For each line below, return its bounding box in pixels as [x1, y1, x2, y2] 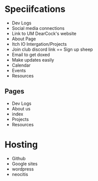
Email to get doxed [11, 51, 50, 58]
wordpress [11, 166, 34, 172]
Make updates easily [11, 57, 54, 63]
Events [11, 67, 26, 73]
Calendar [11, 62, 31, 68]
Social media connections [11, 25, 65, 31]
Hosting [4, 139, 38, 150]
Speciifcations [4, 3, 65, 15]
